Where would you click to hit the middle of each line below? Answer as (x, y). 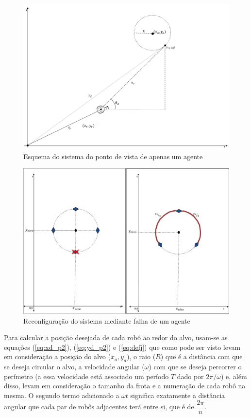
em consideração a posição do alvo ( (57, 356)
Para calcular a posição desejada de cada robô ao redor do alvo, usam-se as (116, 337)
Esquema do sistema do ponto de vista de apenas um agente (113, 156)
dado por (190, 376)
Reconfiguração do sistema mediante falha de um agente (107, 321)
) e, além (234, 376)
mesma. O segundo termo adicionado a (62, 395)
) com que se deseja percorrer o (195, 366)
